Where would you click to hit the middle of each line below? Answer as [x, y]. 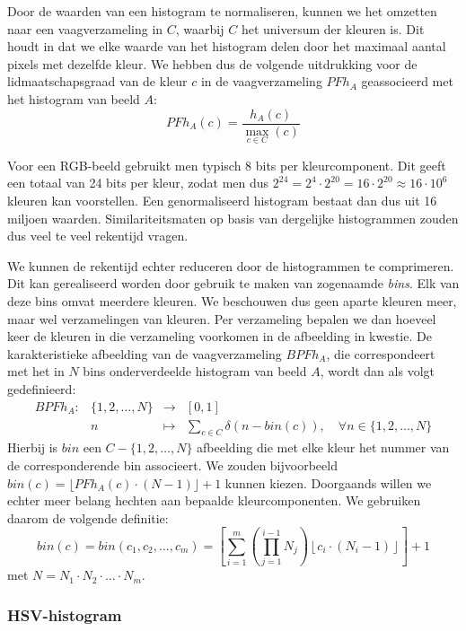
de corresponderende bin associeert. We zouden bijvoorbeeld [172, 465]
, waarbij [200, 28]
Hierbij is [33, 447]
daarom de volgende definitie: [88, 517]
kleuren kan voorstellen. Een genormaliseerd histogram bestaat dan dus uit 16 [222, 201]
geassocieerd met [407, 81]
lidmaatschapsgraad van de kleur [97, 81]
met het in [36, 371]
